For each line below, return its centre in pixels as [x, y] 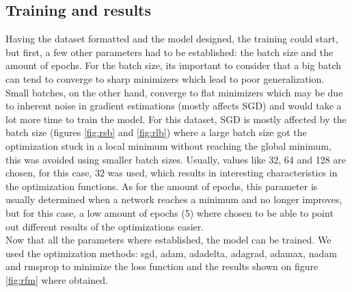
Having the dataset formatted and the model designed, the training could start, [172, 39]
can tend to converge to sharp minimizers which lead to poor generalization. [165, 78]
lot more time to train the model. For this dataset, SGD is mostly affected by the [176, 119]
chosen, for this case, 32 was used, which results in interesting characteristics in [172, 173]
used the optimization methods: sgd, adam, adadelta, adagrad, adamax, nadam [171, 253]
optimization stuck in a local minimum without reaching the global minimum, [168, 145]
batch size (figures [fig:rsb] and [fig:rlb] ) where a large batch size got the [156, 132]
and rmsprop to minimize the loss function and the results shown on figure [162, 266]
